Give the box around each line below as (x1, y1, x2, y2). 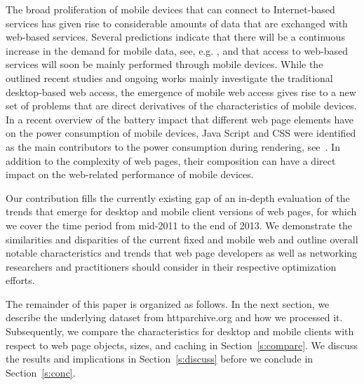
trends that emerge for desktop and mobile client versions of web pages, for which (6, 204, 357, 219)
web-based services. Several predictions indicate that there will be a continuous (6, 29, 345, 44)
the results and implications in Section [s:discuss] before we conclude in (6, 351, 314, 366)
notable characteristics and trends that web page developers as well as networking (6, 245, 358, 260)
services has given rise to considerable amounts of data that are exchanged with (6, 15, 348, 30)
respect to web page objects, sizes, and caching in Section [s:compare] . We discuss (6, 337, 358, 352)
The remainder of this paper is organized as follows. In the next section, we (6, 296, 330, 311)
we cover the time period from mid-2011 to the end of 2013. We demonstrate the (6, 217, 353, 232)
